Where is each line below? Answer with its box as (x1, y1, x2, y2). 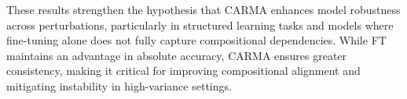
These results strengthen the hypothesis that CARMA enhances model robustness (6, 2, 401, 17)
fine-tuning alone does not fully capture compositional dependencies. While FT (6, 32, 387, 48)
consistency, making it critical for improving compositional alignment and (6, 62, 361, 79)
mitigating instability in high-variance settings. (6, 77, 232, 94)
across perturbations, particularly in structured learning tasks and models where (6, 16, 394, 33)
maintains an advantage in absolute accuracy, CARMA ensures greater (6, 47, 347, 63)
